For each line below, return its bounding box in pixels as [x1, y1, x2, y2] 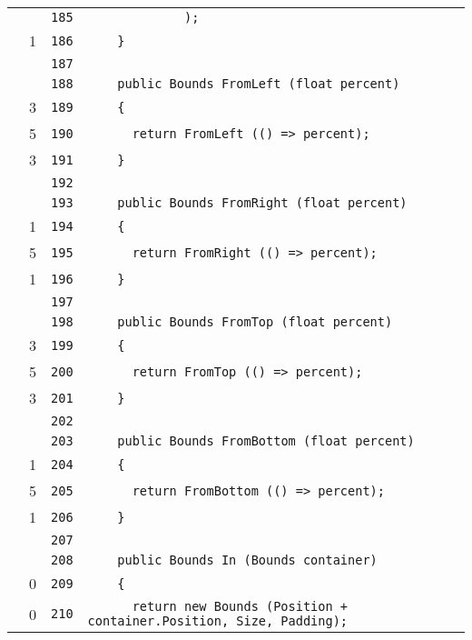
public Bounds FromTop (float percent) [117, 315, 393, 329]
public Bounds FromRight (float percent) [117, 195, 408, 210]
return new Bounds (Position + [132, 599, 349, 614]
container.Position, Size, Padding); [87, 614, 349, 628]
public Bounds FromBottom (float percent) [117, 434, 415, 448]
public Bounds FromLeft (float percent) [117, 76, 400, 91]
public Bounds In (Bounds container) [117, 553, 378, 567]
